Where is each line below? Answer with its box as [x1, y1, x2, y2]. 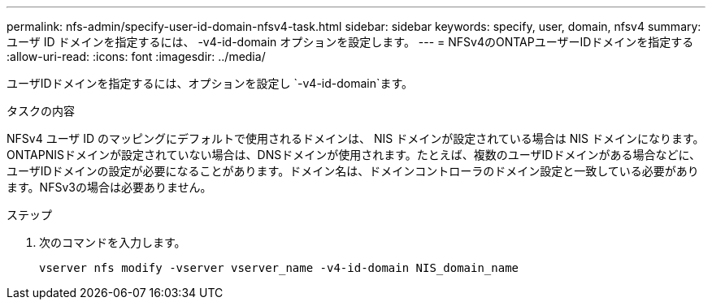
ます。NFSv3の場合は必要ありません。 [7, 180, 212, 194]
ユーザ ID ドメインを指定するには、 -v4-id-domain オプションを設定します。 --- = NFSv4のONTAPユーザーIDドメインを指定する [7, 35, 694, 49]
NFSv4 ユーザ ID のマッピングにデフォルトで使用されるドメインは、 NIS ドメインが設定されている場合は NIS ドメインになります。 [7, 131, 705, 145]
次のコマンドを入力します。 [39, 235, 186, 249]
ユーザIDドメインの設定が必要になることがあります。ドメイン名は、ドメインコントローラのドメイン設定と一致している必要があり [7, 164, 699, 178]
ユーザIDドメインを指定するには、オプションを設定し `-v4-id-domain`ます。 [7, 76, 414, 90]
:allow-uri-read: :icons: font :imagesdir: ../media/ [7, 50, 266, 63]
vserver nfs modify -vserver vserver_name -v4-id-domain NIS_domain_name [39, 261, 519, 274]
